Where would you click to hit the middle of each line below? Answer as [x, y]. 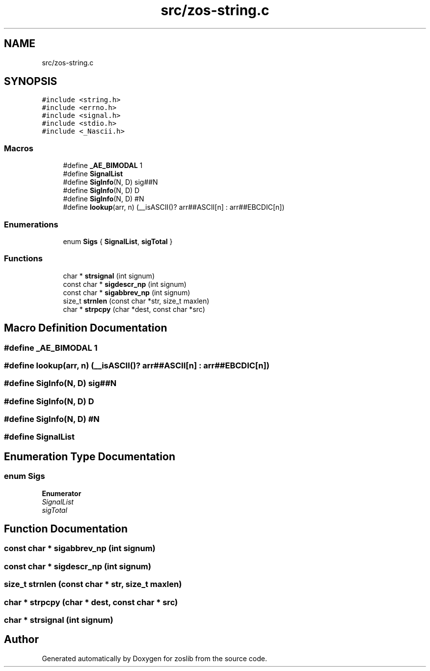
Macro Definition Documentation [86, 328]
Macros [19, 148]
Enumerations [31, 224]
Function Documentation [66, 529]
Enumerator [62, 493]
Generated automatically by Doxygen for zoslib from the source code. [154, 658]
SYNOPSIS [31, 82]
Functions [23, 259]
